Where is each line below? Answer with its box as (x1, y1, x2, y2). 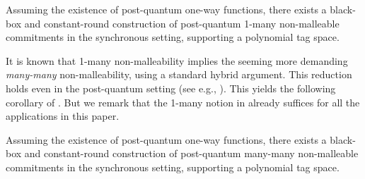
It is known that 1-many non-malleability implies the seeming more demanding (6, 53, 348, 68)
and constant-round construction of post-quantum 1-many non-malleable (24, 16, 340, 30)
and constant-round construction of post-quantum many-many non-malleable (24, 146, 359, 161)
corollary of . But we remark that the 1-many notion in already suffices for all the (6, 94, 360, 109)
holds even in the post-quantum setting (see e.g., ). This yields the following (6, 80, 336, 95)
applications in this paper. (6, 109, 120, 123)
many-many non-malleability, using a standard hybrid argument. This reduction (6, 67, 352, 82)
